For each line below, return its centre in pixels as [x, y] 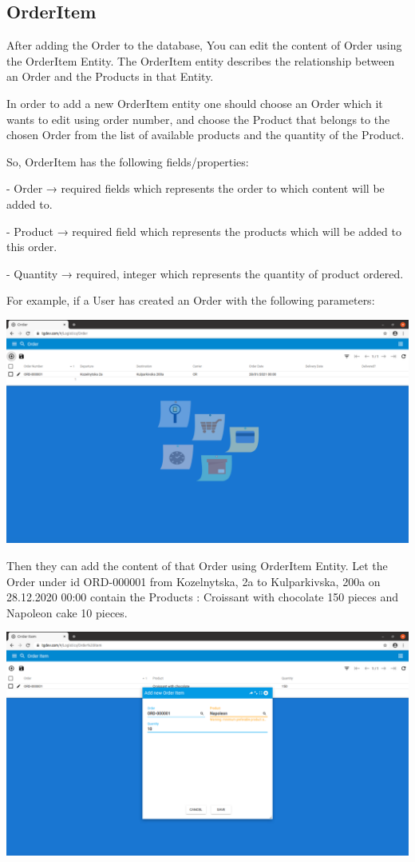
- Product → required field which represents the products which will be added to [204, 231]
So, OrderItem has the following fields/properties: [128, 161]
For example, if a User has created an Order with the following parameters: [191, 300]
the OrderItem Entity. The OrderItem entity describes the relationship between [201, 60]
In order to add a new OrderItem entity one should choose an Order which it [195, 103]
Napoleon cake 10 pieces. [67, 612]
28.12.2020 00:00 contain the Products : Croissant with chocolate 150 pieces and [202, 597]
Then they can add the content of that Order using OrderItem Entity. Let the [197, 566]
